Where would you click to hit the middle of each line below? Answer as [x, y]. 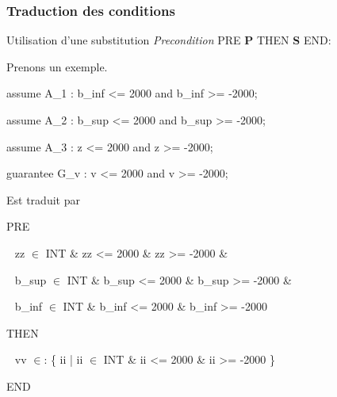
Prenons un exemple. [57, 66]
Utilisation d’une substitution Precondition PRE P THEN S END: [169, 40]
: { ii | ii [63, 359]
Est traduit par [43, 199]
